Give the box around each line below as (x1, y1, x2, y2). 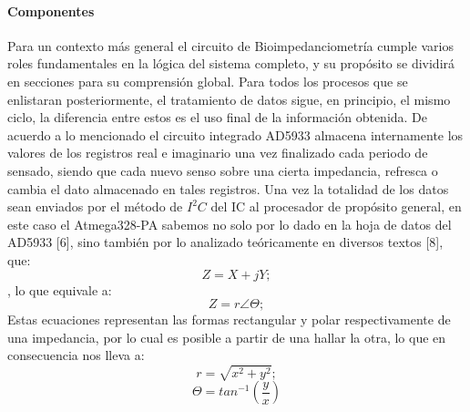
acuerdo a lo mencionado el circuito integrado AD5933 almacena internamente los (7, 125, 464, 144)
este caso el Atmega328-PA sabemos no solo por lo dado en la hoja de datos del (7, 214, 452, 233)
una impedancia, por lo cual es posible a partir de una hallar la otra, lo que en (7, 327, 446, 346)
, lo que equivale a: (7, 280, 112, 299)
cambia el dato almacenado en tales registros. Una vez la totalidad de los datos (7, 179, 449, 198)
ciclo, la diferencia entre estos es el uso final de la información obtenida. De (7, 108, 428, 127)
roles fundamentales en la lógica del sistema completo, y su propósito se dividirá (7, 54, 455, 73)
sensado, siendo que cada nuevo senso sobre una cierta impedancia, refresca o (7, 160, 438, 180)
